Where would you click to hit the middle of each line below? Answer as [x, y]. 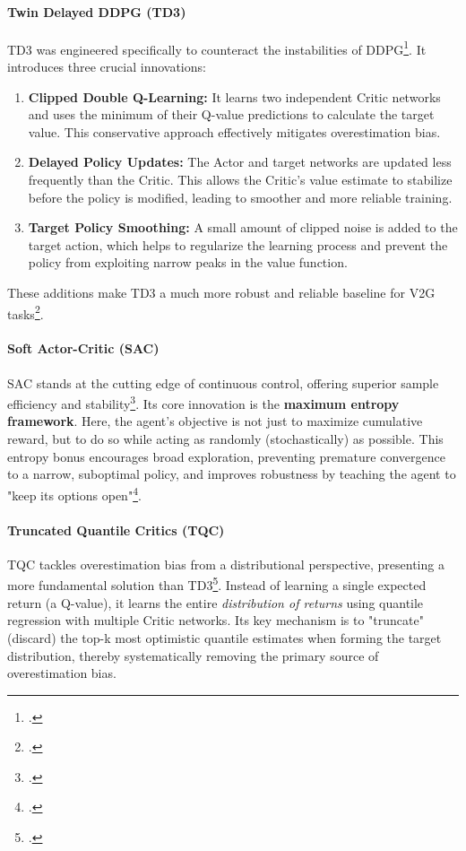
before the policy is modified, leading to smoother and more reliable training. [240, 197]
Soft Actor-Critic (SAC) [83, 348]
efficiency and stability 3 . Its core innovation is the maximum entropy [203, 402]
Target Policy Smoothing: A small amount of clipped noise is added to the [243, 227]
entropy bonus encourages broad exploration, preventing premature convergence [226, 456]
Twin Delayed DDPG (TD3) [97, 11]
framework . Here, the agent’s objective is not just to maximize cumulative [215, 421]
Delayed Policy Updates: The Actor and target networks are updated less [240, 162]
